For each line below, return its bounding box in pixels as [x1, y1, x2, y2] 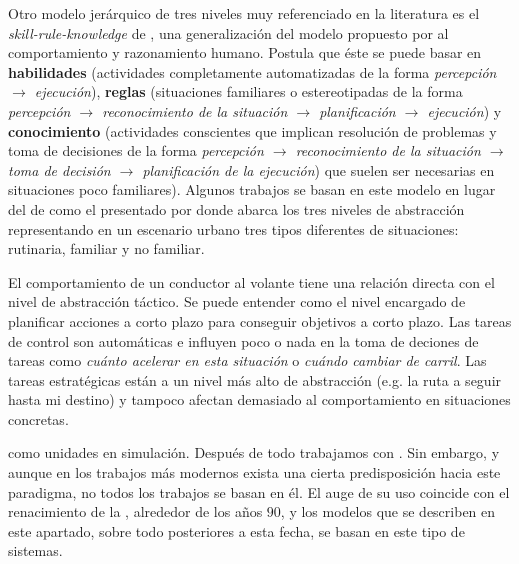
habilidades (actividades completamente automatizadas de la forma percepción [8, 61, 497, 82]
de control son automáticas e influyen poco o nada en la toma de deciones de [8, 330, 479, 351]
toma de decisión [8, 159, 111, 180]
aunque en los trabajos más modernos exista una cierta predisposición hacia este [8, 462, 501, 483]
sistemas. [8, 540, 63, 561]
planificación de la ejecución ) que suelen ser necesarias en [142, 159, 495, 180]
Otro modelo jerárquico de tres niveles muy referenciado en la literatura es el [8, 3, 480, 23]
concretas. [8, 408, 69, 429]
